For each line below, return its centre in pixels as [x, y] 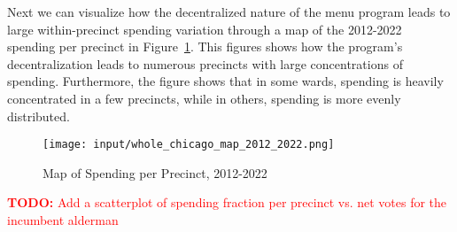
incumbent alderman [63, 220]
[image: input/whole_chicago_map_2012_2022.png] [189, 145]
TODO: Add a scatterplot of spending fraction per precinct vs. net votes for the [227, 202]
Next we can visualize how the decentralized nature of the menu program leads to [229, 12]
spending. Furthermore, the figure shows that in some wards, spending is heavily [225, 81]
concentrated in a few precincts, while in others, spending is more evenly [204, 98]
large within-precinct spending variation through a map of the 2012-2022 [205, 29]
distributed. [39, 116]
